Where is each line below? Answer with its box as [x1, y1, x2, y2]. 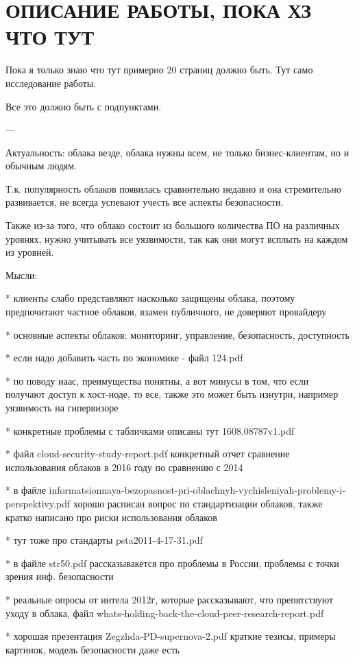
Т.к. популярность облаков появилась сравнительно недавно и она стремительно [5, 181, 341, 195]
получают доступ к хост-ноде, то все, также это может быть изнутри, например [5, 387, 339, 401]
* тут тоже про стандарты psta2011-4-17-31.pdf [5, 533, 203, 547]
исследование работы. [5, 75, 97, 90]
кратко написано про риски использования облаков [5, 509, 217, 524]
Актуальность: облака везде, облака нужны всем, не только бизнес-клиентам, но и [5, 145, 350, 159]
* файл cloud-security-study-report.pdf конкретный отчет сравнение [5, 446, 290, 461]
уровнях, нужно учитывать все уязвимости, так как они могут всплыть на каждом [5, 231, 348, 245]
